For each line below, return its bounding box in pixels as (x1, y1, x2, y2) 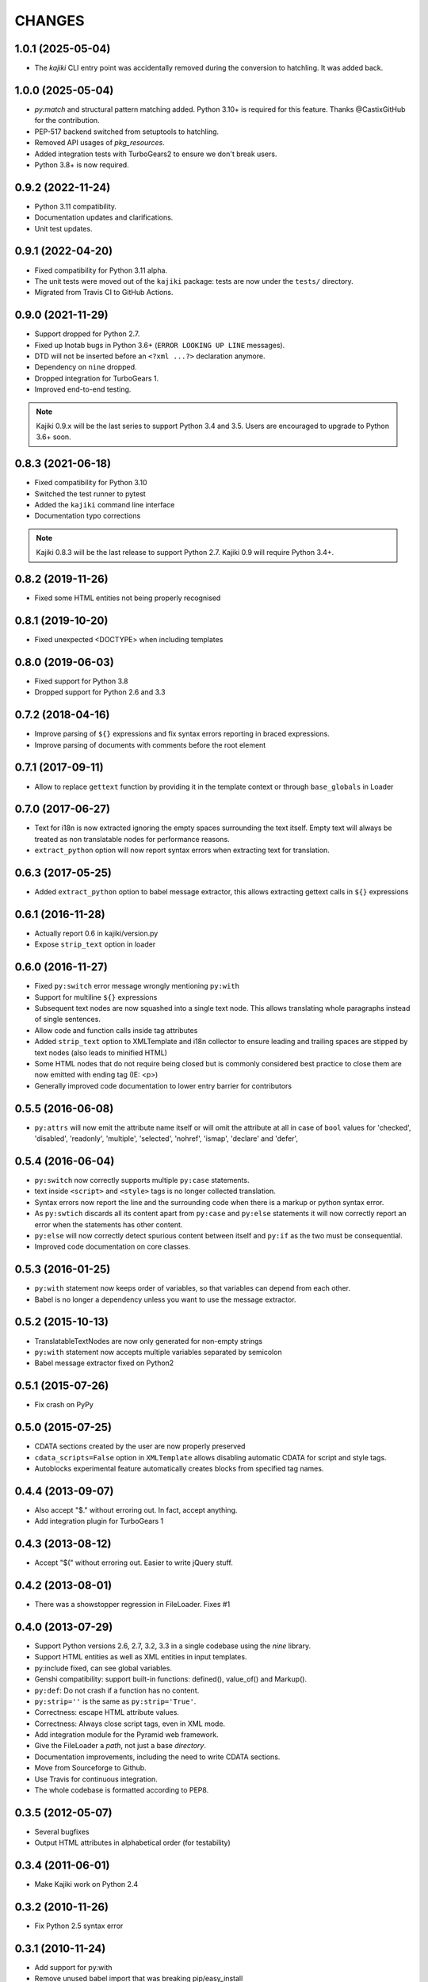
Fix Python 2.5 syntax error (34, 1921, 124, 1930)
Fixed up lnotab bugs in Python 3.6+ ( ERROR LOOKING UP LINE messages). (34, 340, 285, 350)
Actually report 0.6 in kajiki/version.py (34, 928, 159, 938)
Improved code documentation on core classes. (34, 1242, 190, 1252)
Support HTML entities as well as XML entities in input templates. (34, 1652, 247, 1662)
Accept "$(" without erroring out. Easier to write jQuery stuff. (34, 1558, 233, 1567)
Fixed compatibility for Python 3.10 (34, 478, 147, 488)
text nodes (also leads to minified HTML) (34, 1047, 168, 1058)
